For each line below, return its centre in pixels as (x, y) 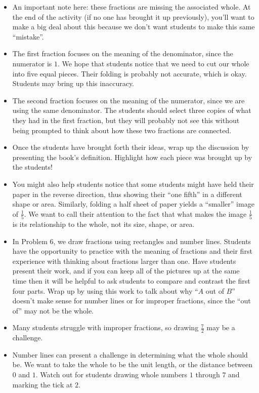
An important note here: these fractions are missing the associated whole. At (132, 7)
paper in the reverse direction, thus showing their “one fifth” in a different (127, 194)
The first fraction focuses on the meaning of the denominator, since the (123, 53)
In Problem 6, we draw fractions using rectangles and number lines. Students (132, 241)
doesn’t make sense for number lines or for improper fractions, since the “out (132, 301)
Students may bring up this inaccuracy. (73, 83)
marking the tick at (42, 384)
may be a (221, 327)
